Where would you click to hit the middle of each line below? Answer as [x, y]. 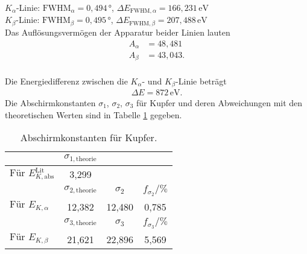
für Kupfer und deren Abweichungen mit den [220, 102]
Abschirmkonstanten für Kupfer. [89, 138]
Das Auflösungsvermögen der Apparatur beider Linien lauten [118, 32]
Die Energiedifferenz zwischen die [66, 81]
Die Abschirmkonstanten [50, 102]
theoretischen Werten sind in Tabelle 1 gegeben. [93, 114]
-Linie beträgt [201, 81]
